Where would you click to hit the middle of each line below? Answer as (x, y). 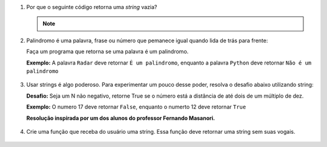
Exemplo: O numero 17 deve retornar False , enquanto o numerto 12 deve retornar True (136, 107)
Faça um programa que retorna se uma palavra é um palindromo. (107, 52)
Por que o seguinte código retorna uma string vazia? (92, 7)
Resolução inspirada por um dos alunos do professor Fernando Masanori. (121, 118)
